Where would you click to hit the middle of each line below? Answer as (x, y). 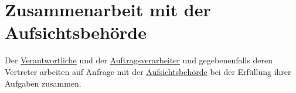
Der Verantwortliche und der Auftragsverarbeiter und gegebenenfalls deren (139, 60)
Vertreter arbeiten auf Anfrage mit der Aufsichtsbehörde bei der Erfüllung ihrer (148, 71)
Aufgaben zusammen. (43, 83)
